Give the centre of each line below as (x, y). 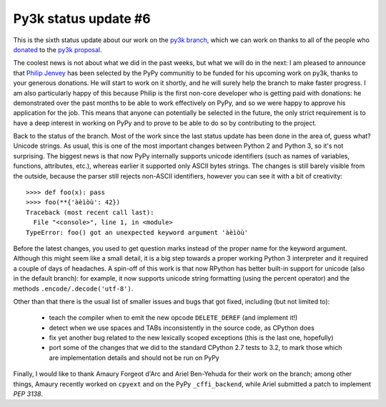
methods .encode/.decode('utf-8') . (73, 288)
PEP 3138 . (28, 394)
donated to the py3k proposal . (58, 49)
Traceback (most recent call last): (90, 212)
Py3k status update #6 (82, 19)
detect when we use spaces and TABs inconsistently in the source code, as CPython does (182, 328)
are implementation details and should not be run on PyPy (134, 358)
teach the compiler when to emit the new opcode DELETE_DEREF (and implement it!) (173, 318)
